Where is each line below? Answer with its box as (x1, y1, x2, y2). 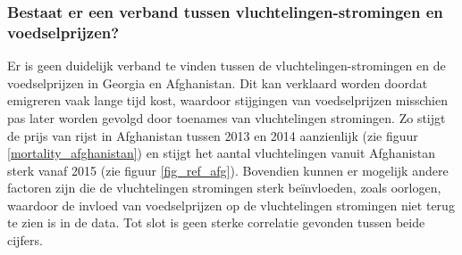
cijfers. (7, 231, 43, 250)
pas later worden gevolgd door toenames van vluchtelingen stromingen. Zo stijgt (7, 108, 446, 127)
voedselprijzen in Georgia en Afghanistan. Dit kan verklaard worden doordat (7, 73, 428, 92)
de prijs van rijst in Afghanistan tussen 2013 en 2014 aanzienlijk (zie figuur (7, 126, 418, 144)
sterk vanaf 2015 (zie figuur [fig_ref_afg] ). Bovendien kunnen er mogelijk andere (7, 160, 449, 179)
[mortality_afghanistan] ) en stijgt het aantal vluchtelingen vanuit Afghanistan (7, 144, 436, 162)
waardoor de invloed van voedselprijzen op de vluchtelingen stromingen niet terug (7, 195, 455, 214)
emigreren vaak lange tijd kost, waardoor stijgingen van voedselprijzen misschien (7, 91, 448, 110)
